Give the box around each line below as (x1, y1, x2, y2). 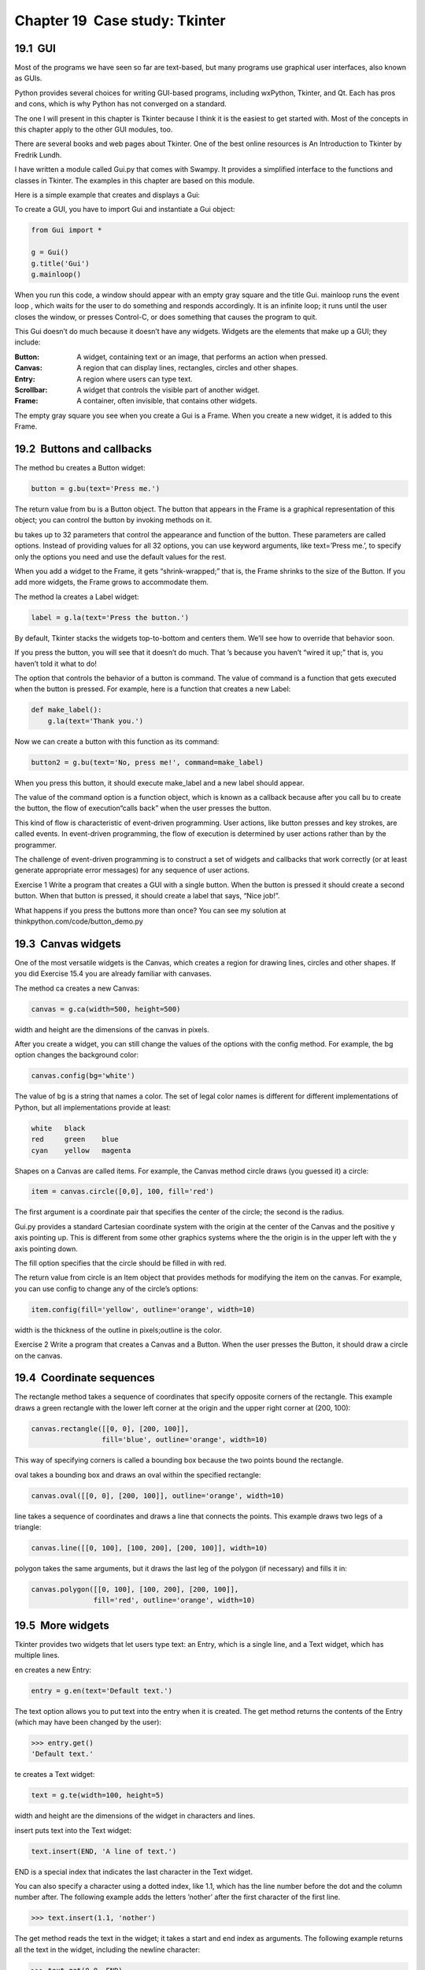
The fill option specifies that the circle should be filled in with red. (14, 1258, 227, 1268)
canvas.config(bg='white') (31, 1072, 135, 1080)
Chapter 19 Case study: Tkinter (14, 12, 226, 29)
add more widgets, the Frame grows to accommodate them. (14, 578, 209, 587)
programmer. (14, 840, 57, 849)
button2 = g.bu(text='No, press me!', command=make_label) (31, 757, 264, 767)
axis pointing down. (14, 1243, 79, 1253)
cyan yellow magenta (31, 1146, 131, 1154)
